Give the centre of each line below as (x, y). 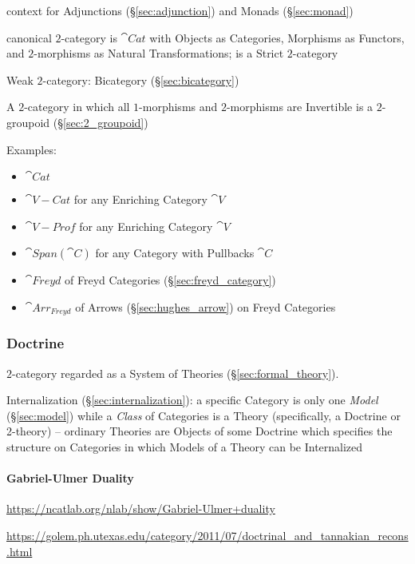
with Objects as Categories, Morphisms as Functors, (277, 37)
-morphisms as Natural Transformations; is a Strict (159, 53)
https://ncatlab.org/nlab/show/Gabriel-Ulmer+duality (141, 508)
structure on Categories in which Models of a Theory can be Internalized (185, 446)
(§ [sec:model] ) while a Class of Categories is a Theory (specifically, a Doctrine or (204, 415)
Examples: (32, 149)
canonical (29, 37)
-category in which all (77, 107)
